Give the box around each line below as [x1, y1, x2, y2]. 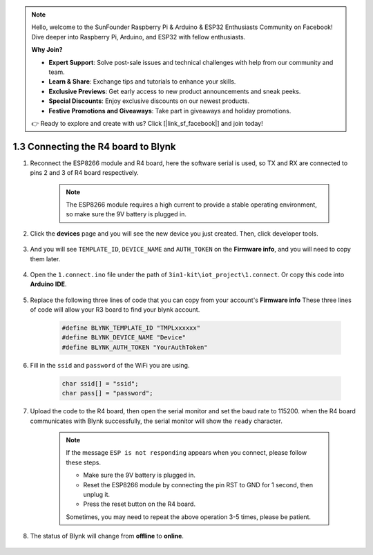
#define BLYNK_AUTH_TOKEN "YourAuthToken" [61, 343, 208, 351]
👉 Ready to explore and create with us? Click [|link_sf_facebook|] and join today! [31, 119, 263, 127]
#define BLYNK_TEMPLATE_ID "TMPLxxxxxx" [61, 324, 200, 332]
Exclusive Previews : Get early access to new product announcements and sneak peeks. [48, 87, 301, 95]
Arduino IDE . [30, 280, 67, 288]
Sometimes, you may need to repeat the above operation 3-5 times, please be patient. [66, 512, 311, 521]
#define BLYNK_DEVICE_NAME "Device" [61, 334, 186, 341]
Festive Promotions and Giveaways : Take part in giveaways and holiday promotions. [48, 106, 291, 115]
